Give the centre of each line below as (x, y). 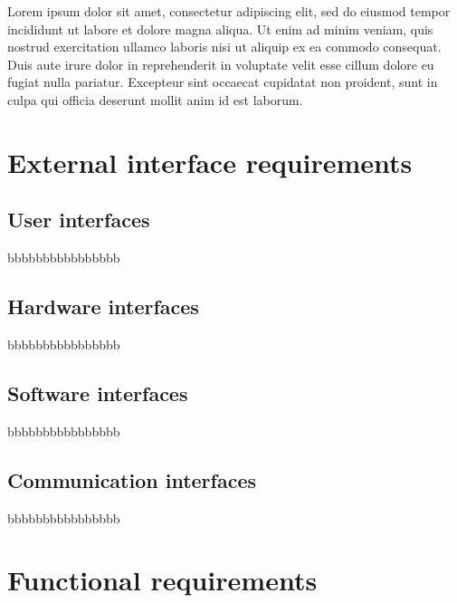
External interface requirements (210, 162)
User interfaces (79, 220)
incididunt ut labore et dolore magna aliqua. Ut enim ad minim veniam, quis (220, 29)
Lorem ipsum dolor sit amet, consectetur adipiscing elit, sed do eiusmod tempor (229, 11)
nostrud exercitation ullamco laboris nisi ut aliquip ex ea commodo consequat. (224, 47)
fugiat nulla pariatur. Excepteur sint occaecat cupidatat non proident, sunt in (223, 82)
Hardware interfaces (103, 306)
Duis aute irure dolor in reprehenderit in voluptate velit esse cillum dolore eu (221, 64)
